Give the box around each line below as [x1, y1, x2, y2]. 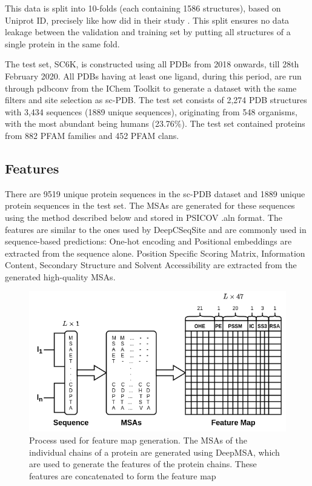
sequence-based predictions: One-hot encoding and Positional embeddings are [5, 235, 292, 248]
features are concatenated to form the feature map [29, 469, 216, 482]
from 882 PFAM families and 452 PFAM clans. [5, 129, 179, 141]
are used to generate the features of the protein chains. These [29, 457, 257, 470]
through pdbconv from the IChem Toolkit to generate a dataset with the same [5, 81, 297, 94]
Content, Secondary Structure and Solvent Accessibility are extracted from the [5, 258, 297, 271]
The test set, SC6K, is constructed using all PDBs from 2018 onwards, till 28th [5, 58, 299, 70]
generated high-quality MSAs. [5, 270, 116, 283]
